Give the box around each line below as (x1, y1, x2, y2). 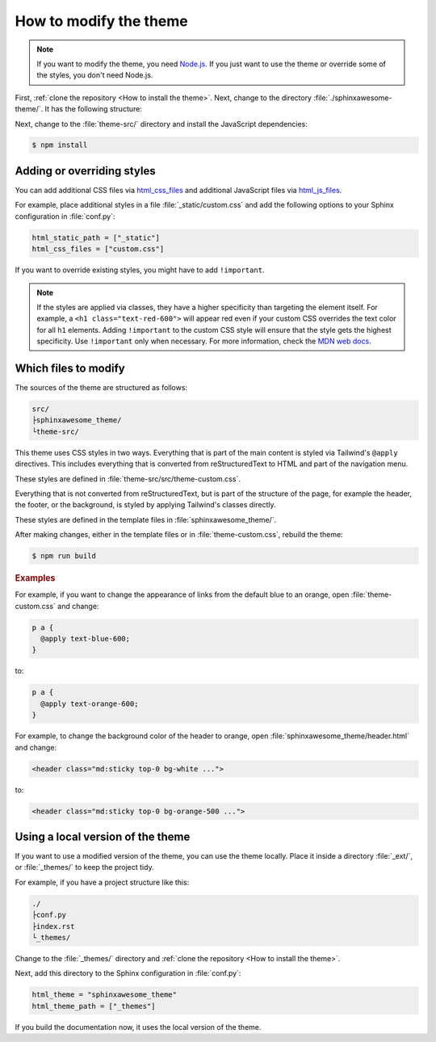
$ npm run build (31, 552, 97, 561)
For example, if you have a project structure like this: (15, 877, 190, 887)
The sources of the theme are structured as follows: (15, 382, 188, 392)
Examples (15, 573, 56, 584)
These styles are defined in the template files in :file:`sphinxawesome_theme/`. (15, 515, 277, 524)
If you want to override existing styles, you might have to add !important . (15, 265, 265, 275)
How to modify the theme (15, 12, 189, 30)
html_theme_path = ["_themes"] (31, 1002, 157, 1010)
